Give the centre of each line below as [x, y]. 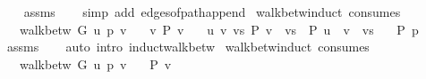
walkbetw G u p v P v [95, 63]
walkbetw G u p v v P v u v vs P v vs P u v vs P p [219, 29]
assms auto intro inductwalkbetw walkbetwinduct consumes [188, 47]
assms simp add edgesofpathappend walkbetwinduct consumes [212, 12]
